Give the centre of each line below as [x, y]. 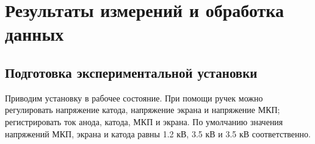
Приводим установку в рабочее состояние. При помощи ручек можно [134, 98]
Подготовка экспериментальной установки [131, 72]
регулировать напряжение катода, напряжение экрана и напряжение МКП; [143, 110]
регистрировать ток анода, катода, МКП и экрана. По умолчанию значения [144, 121]
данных [34, 34]
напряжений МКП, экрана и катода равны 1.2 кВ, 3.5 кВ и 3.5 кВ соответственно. [158, 133]
